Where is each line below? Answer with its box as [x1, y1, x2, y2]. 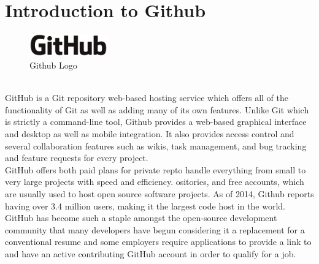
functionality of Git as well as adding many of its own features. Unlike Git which [5, 103, 309, 116]
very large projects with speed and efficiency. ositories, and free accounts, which [5, 175, 304, 188]
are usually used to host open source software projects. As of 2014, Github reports [5, 187, 314, 200]
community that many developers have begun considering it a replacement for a [5, 223, 305, 236]
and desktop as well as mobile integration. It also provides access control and [5, 127, 294, 140]
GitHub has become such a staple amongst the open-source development [5, 211, 277, 224]
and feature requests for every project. [5, 151, 148, 164]
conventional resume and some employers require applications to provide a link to [5, 235, 312, 248]
